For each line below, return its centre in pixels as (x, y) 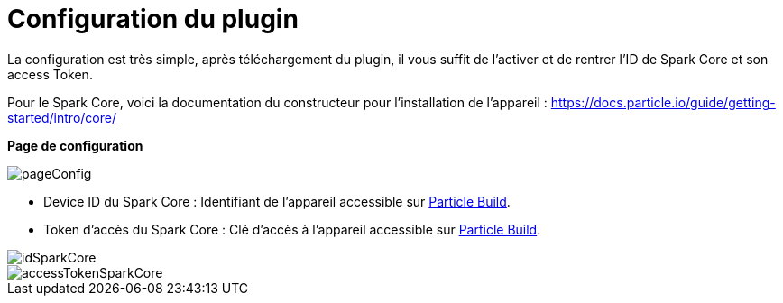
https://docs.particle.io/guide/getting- (663, 102)
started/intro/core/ (62, 117)
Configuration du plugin (153, 19)
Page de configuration (75, 145)
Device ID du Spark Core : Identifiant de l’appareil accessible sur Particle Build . (277, 201)
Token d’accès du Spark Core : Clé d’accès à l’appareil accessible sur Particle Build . (292, 229)
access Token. (50, 74)
